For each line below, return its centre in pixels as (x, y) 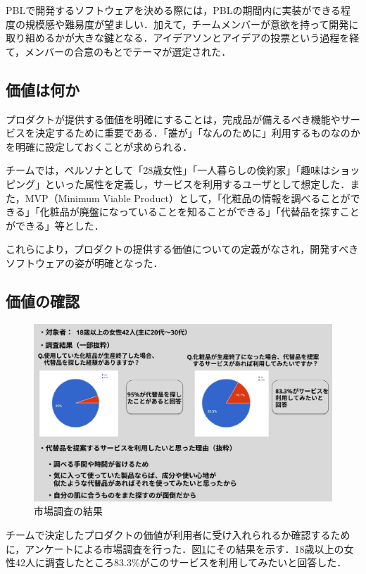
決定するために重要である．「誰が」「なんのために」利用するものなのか (197, 133)
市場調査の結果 (68, 511)
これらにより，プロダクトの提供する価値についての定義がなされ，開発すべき (182, 249)
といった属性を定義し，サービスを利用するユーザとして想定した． (197, 183)
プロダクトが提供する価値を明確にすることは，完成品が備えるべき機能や (173, 119)
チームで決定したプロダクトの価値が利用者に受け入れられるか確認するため (178, 535)
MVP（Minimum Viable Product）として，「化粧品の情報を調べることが (188, 198)
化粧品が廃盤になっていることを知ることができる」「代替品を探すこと (200, 212)
